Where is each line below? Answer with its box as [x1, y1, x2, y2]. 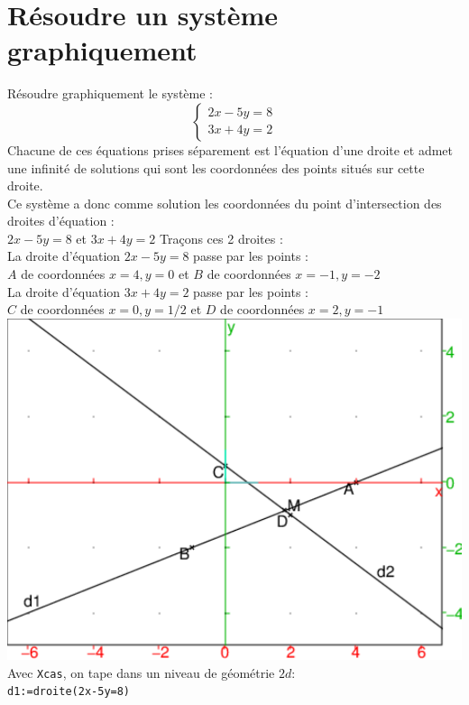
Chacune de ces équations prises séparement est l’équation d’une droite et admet [7, 140, 454, 159]
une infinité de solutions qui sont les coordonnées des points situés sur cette [7, 158, 425, 177]
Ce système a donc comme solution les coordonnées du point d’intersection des [7, 193, 442, 212]
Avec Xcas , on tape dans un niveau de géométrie [7, 663, 275, 682]
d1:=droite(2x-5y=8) [7, 685, 131, 699]
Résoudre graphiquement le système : [7, 84, 213, 103]
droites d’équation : [7, 211, 115, 230]
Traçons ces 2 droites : [160, 228, 283, 247]
